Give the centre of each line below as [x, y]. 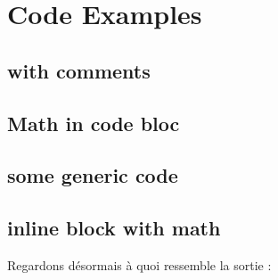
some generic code [93, 175]
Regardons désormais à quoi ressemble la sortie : [139, 264]
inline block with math [114, 228]
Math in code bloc [94, 123]
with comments [79, 70]
